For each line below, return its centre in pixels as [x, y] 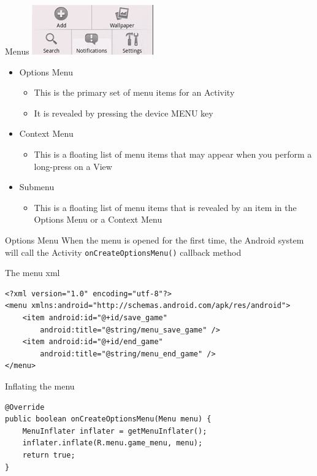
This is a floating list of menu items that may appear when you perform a [173, 154]
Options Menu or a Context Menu [98, 219]
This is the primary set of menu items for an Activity [134, 92]
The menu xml [32, 273]
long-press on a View [73, 166]
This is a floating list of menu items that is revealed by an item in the [165, 207]
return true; [49, 455]
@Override [25, 407]
